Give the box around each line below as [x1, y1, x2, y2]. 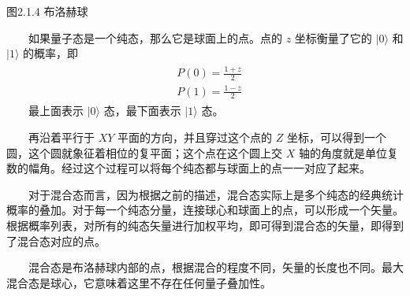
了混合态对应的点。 [6, 232, 106, 249]
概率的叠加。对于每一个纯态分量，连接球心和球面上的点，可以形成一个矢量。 [6, 202, 404, 218]
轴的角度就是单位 [298, 144, 387, 161]
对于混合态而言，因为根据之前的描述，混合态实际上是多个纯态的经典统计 [28, 186, 404, 202]
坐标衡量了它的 [294, 29, 372, 46]
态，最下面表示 [103, 102, 181, 119]
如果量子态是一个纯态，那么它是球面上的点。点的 [28, 29, 282, 46]
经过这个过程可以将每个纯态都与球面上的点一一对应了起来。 [61, 160, 371, 176]
